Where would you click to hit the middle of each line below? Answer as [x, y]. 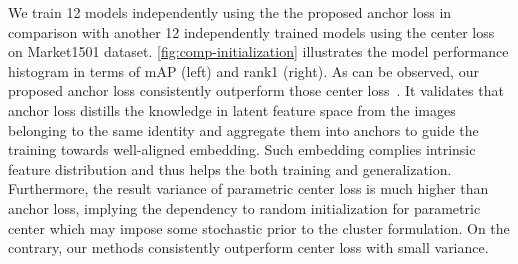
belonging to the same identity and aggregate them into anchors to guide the [243, 129]
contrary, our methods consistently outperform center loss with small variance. [248, 247]
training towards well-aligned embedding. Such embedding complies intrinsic [242, 149]
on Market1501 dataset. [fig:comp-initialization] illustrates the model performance [258, 51]
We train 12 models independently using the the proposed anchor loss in [230, 12]
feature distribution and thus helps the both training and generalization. [230, 168]
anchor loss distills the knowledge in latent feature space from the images [232, 109]
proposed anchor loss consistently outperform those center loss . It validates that [256, 90]
